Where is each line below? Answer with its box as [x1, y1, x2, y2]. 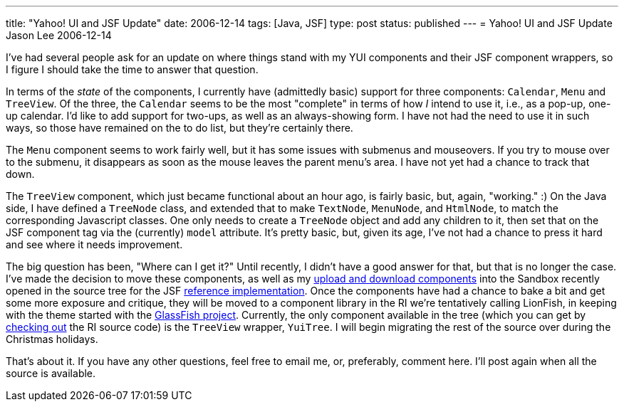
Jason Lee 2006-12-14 [6, 29, 112, 41]
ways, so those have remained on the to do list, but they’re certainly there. [6, 122, 353, 134]
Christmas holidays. [6, 333, 98, 345]
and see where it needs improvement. [6, 238, 183, 250]
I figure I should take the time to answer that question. [6, 63, 259, 75]
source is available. [6, 367, 96, 379]
